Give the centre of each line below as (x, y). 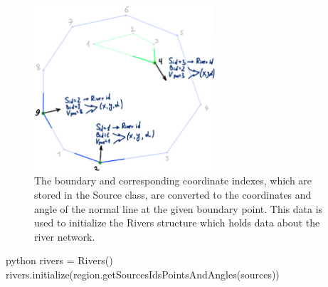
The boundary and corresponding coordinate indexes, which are (173, 181)
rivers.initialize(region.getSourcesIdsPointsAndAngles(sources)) (143, 274)
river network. (65, 236)
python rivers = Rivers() (59, 260)
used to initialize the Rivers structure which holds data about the (177, 223)
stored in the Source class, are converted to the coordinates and (173, 194)
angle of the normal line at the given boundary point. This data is (179, 208)
